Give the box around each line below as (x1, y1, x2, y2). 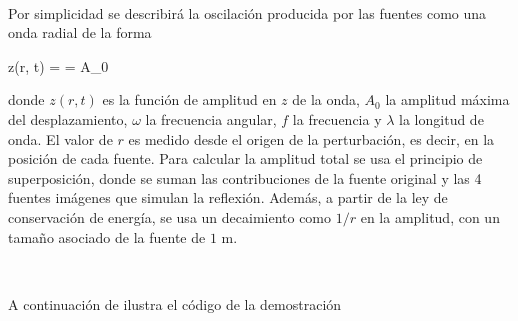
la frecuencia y (292, 108, 382, 129)
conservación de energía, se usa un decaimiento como (8, 206, 332, 227)
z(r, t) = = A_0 (8, 55, 109, 76)
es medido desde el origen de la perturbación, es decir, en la (128, 128, 495, 149)
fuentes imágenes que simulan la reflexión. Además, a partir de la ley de (8, 187, 448, 208)
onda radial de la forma (8, 22, 152, 43)
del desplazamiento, (8, 108, 128, 129)
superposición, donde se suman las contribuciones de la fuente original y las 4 (8, 167, 482, 188)
